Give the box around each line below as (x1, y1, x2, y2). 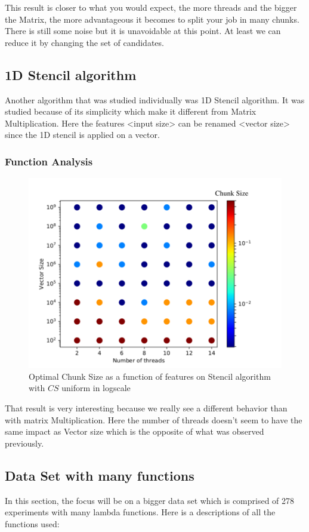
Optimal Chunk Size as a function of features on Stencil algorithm (29, 370, 271, 382)
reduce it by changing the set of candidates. (5, 36, 164, 48)
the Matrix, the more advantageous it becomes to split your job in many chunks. (5, 13, 299, 25)
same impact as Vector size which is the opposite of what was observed (5, 425, 264, 438)
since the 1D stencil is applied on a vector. (5, 128, 160, 141)
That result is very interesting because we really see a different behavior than (5, 401, 288, 414)
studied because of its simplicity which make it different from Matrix (5, 105, 257, 118)
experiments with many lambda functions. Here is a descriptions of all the (5, 506, 276, 518)
